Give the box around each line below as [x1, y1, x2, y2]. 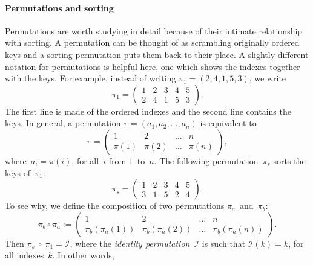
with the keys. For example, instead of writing [5, 72, 176, 85]
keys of [5, 166, 31, 179]
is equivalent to [200, 117, 257, 129]
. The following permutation [154, 154, 259, 167]
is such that [202, 237, 246, 249]
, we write [249, 72, 286, 85]
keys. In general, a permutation [5, 117, 121, 129]
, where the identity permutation [70, 237, 190, 249]
